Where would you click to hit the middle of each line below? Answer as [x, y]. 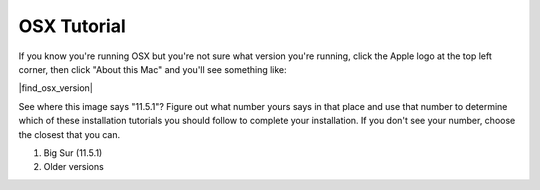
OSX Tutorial [72, 26]
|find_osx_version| [56, 88]
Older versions [73, 167]
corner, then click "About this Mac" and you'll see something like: [152, 69]
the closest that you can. [69, 134]
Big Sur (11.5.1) [73, 152]
